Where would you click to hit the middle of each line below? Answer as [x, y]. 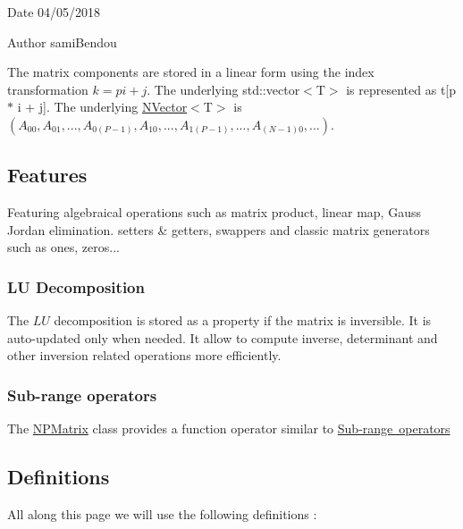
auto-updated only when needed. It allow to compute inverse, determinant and [223, 337]
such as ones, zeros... [63, 247]
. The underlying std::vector [223, 89]
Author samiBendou [62, 42]
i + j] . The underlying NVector [102, 107]
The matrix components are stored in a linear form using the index [191, 72]
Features [47, 175]
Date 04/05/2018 [54, 12]
